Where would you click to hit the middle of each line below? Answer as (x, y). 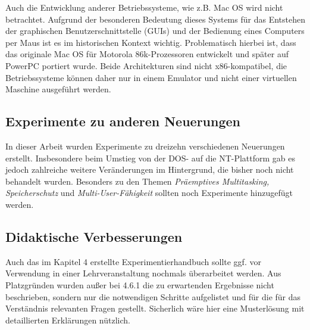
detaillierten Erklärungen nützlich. (68, 320)
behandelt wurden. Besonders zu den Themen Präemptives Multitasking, (137, 181)
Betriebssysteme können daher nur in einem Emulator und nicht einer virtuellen (151, 77)
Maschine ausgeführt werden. (58, 89)
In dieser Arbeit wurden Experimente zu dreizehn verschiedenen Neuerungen (145, 146)
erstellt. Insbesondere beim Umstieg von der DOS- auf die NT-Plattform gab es (151, 158)
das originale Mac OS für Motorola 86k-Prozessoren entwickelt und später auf (147, 54)
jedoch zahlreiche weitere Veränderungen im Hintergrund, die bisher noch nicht (150, 169)
